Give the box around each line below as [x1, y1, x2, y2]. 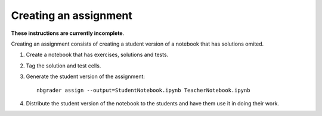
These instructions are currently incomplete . [11, 30, 125, 37]
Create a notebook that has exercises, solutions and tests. [26, 51, 169, 59]
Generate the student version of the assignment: [26, 73, 145, 80]
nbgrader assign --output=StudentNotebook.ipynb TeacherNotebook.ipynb [36, 86, 250, 94]
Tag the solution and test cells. [26, 62, 101, 69]
